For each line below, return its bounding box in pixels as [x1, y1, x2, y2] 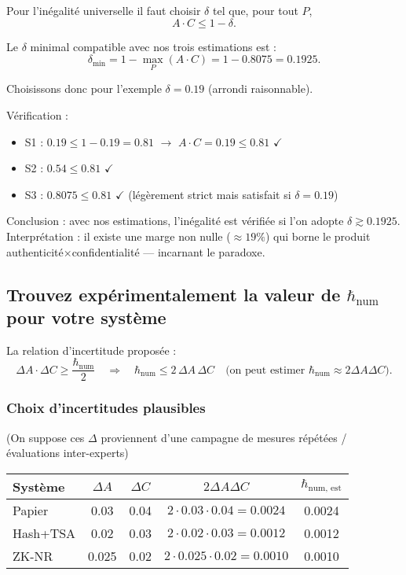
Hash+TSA [13, 523, 76, 542]
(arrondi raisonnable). [208, 80, 313, 97]
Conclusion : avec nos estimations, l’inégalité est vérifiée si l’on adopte [6, 212, 344, 229]
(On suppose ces [6, 429, 85, 445]
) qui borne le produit [265, 227, 371, 244]
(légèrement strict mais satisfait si [128, 186, 291, 202]
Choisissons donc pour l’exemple [6, 80, 162, 97]
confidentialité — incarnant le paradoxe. [71, 243, 265, 260]
